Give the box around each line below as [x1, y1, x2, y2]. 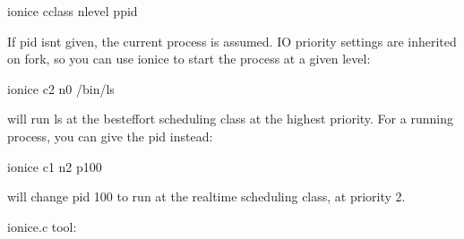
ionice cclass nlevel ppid [7, 2, 138, 20]
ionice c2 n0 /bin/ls [7, 79, 115, 98]
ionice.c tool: [7, 217, 77, 235]
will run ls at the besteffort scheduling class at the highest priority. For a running [7, 109, 453, 128]
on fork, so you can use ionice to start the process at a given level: [7, 49, 371, 68]
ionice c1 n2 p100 [7, 157, 102, 175]
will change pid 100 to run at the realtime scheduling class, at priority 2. [7, 187, 406, 206]
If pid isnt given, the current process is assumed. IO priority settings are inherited [7, 31, 457, 50]
